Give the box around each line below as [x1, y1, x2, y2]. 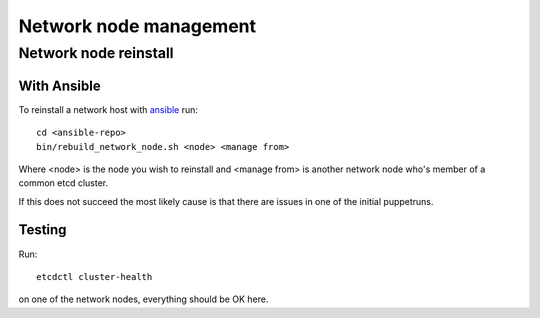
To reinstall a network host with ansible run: [18, 103, 199, 115]
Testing [18, 221, 67, 239]
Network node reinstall [18, 44, 174, 62]
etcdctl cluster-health [36, 271, 153, 282]
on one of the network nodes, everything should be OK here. [18, 293, 269, 305]
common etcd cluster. [18, 177, 109, 189]
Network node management [18, 15, 257, 37]
